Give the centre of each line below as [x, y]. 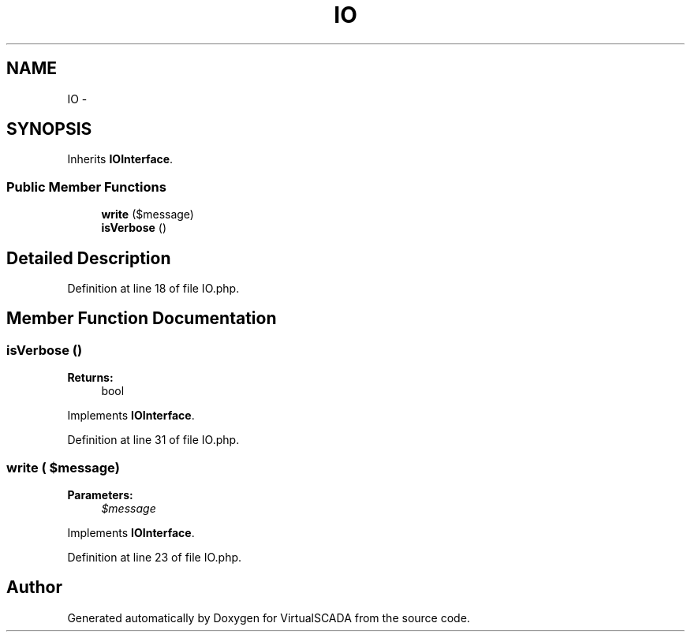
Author [34, 588]
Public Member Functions [86, 187]
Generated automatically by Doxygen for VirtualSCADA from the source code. [269, 617]
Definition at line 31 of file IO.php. [153, 440]
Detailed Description [89, 258]
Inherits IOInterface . [120, 159]
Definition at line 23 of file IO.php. [155, 557]
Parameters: [100, 495]
